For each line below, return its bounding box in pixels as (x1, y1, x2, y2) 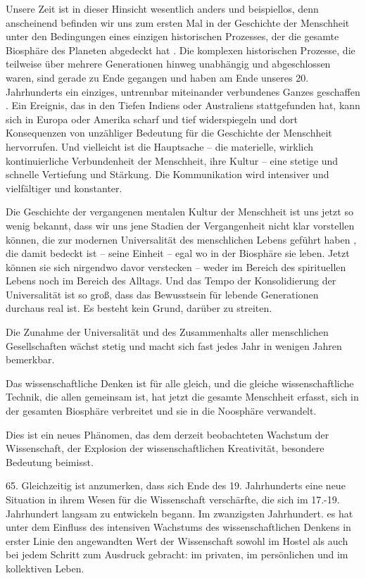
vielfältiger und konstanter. (6, 180, 122, 195)
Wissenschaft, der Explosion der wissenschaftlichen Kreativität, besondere (6, 441, 324, 456)
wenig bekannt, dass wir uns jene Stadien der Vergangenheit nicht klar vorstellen (6, 218, 355, 232)
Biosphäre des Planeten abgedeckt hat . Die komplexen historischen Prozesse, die (6, 42, 355, 57)
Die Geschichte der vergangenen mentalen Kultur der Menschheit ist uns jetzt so (6, 204, 353, 219)
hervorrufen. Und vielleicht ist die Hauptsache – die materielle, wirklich (6, 139, 314, 153)
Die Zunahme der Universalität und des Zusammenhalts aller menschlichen (6, 325, 329, 339)
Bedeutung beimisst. (6, 454, 94, 469)
